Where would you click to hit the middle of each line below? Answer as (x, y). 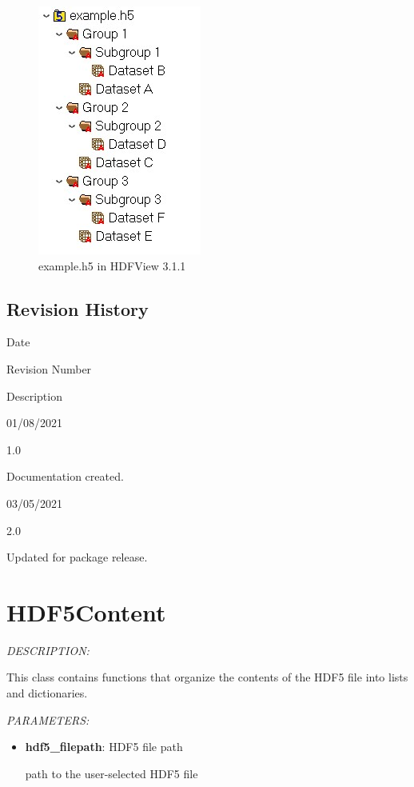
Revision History (78, 308)
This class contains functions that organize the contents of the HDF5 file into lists (207, 677)
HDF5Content (86, 611)
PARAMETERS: (48, 719)
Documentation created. (65, 476)
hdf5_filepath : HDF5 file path (104, 747)
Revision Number (49, 368)
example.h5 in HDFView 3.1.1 (112, 265)
